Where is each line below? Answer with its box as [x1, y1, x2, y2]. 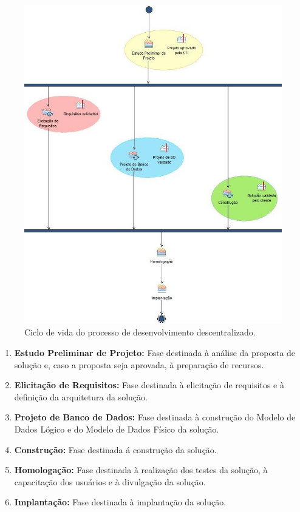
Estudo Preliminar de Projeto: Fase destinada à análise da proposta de [14, 346, 296, 359]
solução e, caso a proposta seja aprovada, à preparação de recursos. [14, 358, 264, 371]
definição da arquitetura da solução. [14, 390, 148, 403]
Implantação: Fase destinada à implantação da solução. [14, 496, 227, 508]
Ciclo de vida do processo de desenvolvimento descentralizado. [24, 326, 256, 339]
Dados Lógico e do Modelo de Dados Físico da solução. [14, 423, 219, 435]
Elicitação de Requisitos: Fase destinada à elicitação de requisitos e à [14, 379, 284, 391]
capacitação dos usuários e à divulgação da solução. [14, 475, 206, 488]
